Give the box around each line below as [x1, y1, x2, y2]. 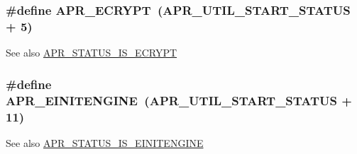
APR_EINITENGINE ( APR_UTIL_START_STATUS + [6, 91, 352, 109]
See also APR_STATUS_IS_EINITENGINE [6, 135, 204, 150]
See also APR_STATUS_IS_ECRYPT [6, 45, 177, 60]
